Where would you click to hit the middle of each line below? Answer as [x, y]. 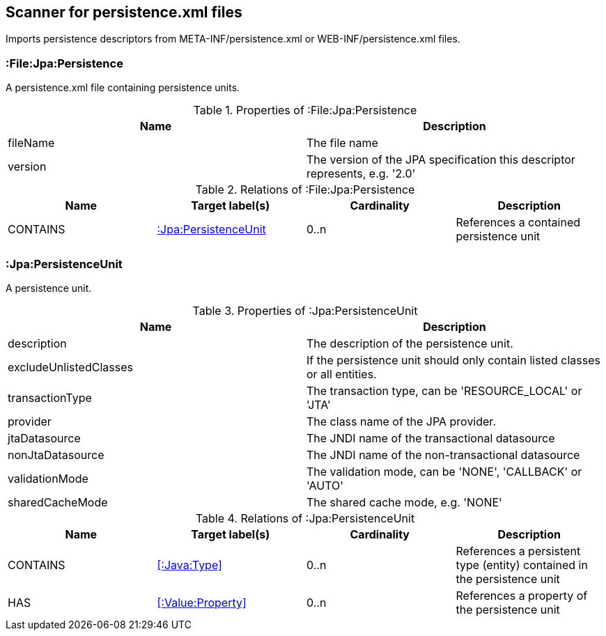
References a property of [522, 595]
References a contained [518, 223]
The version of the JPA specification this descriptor [441, 160]
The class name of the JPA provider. [401, 421]
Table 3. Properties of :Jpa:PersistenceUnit [305, 310]
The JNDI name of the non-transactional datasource [443, 455]
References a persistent [518, 551]
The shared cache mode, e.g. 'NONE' [404, 502]
